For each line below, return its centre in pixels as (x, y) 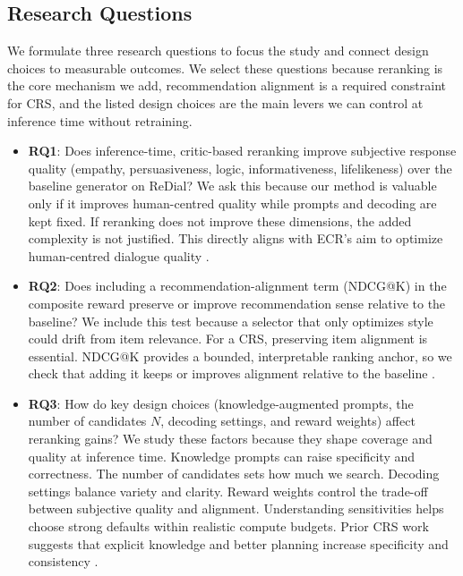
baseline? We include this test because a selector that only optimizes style (231, 321)
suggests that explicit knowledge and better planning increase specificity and (238, 543)
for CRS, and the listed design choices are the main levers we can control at (215, 102)
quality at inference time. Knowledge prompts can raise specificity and (222, 456)
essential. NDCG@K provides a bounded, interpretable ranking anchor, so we (240, 356)
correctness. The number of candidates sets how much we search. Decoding (234, 474)
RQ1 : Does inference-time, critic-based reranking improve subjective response (242, 151)
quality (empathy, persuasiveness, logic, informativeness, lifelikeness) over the (240, 168)
